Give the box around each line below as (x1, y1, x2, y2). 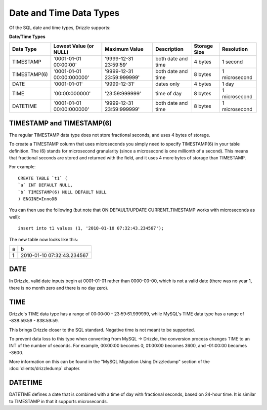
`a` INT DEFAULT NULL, (18, 183, 73, 188)
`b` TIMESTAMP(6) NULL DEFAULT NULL (18, 189, 107, 195)
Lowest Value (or (53, 42, 94, 49)
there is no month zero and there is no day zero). (9, 285, 109, 291)
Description (155, 46, 184, 53)
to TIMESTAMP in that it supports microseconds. (9, 398, 108, 404)
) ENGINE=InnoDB (18, 196, 57, 202)
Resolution (222, 46, 248, 53)
